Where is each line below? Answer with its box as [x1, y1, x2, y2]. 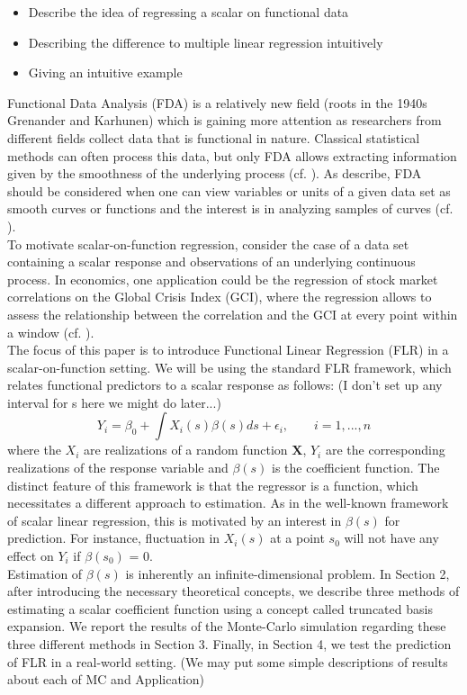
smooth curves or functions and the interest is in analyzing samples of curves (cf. [7, 199, 454, 218]
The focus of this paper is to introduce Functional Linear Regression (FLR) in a [7, 340, 449, 359]
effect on [7, 546, 54, 565]
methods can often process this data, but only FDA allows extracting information [7, 146, 457, 165]
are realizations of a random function [84, 440, 288, 459]
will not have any [344, 528, 439, 547]
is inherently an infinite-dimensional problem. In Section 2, [125, 564, 450, 582]
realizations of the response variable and [7, 458, 229, 477]
